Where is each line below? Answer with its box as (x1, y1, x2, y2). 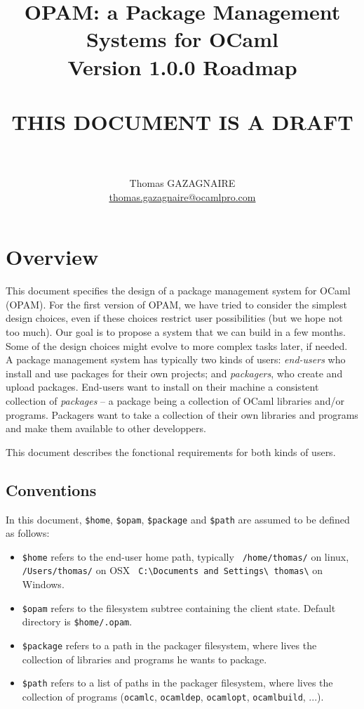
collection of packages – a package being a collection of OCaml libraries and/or (6, 393, 344, 408)
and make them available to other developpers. (6, 421, 206, 436)
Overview (6, 242, 99, 271)
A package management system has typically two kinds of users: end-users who (6, 352, 346, 367)
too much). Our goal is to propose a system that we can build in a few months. (6, 324, 346, 339)
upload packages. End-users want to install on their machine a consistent (6, 379, 319, 394)
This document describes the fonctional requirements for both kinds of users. (6, 444, 336, 459)
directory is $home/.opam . (22, 614, 133, 629)
